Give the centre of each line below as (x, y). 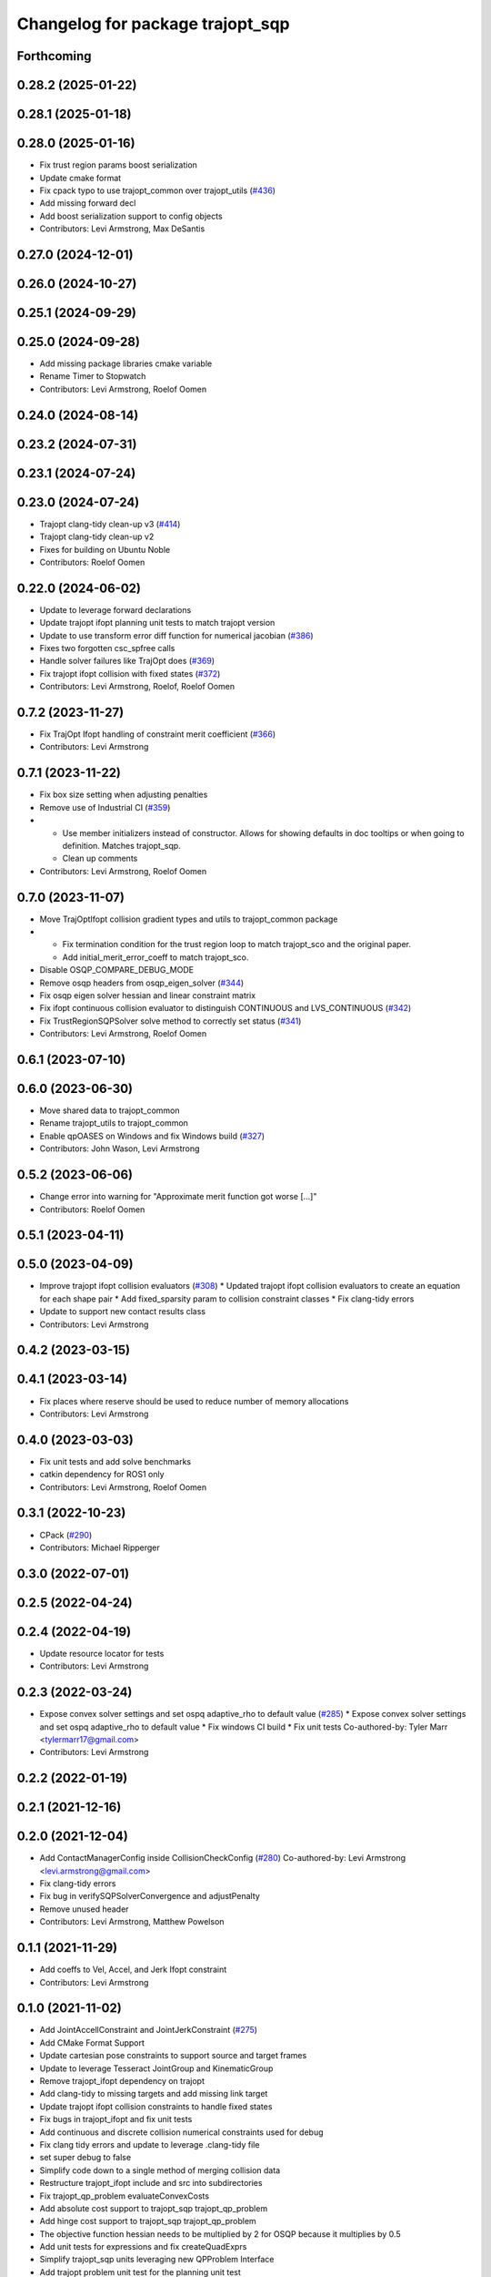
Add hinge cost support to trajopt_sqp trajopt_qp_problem (148, 2221)
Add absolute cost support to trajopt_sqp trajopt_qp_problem (154, 2208)
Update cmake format (80, 178)
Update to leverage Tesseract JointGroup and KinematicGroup (156, 2068)
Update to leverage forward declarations (115, 609)
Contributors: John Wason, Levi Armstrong (120, 1149)
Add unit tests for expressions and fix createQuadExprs (143, 2247)
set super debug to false (85, 2158)
